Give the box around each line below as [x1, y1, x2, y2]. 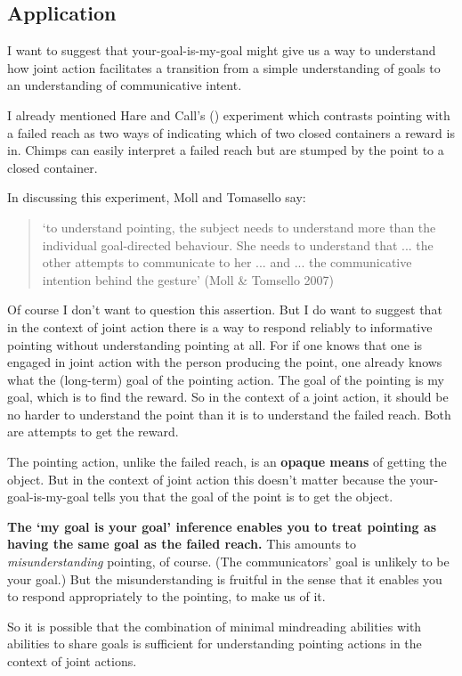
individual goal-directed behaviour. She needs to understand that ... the [42, 235, 434, 254]
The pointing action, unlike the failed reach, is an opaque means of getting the [7, 452, 447, 471]
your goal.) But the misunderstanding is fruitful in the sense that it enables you [7, 569, 442, 588]
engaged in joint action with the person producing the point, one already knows [7, 353, 442, 371]
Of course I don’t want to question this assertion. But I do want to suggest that [7, 300, 442, 319]
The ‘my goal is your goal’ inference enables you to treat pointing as [7, 517, 437, 535]
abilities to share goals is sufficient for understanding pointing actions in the [7, 634, 422, 653]
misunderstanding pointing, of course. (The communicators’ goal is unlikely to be [7, 552, 450, 571]
